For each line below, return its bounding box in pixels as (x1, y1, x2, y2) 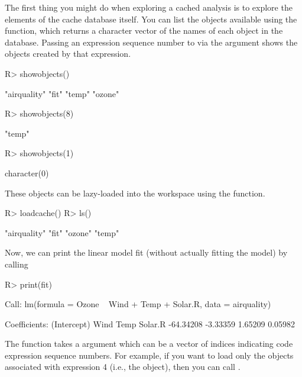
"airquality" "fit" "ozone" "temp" (5, 226, 119, 239)
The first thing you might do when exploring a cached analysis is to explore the (5, 1, 293, 13)
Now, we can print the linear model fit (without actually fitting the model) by (5, 246, 288, 259)
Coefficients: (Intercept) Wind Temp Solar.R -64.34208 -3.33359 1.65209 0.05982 (5, 317, 295, 330)
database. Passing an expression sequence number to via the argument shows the (5, 36, 298, 48)
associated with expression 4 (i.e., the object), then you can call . (5, 360, 241, 373)
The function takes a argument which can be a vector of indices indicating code (5, 337, 293, 350)
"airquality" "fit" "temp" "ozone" (5, 87, 119, 99)
